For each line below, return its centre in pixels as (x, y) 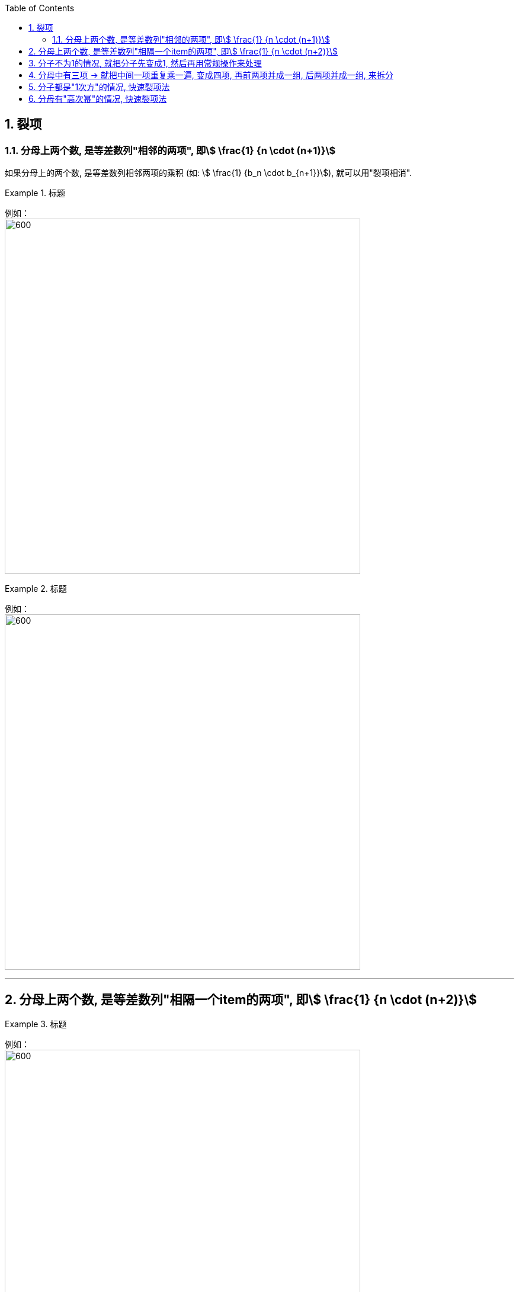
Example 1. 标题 (35, 193)
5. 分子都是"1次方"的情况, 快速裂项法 (99, 87)
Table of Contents (40, 8)
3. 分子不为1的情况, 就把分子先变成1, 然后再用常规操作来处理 (145, 63)
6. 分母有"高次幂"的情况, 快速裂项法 (98, 99)
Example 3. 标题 (36, 1024)
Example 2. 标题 (36, 589)
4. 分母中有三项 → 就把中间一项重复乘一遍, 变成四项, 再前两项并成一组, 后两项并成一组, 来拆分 (211, 75)
